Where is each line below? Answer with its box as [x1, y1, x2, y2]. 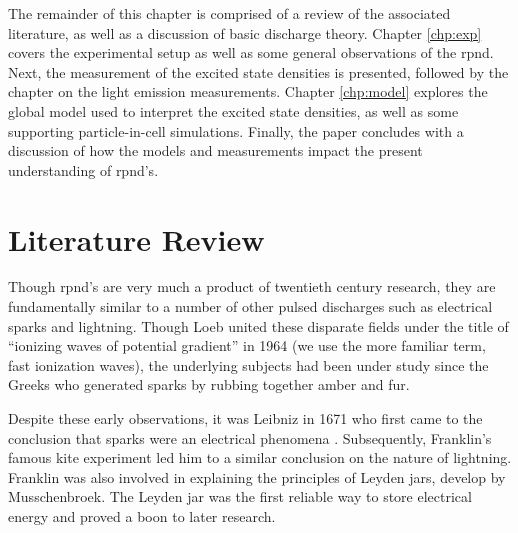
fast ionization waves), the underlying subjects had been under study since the [8, 354, 489, 375]
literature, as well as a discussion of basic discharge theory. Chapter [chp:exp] [8, 22, 482, 43]
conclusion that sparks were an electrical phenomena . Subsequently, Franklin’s [8, 427, 492, 448]
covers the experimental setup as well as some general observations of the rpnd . [8, 42, 494, 63]
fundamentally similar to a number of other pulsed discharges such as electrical [8, 296, 493, 317]
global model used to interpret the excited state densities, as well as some [8, 100, 459, 121]
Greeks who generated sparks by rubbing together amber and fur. [8, 374, 410, 395]
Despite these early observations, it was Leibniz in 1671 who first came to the [8, 408, 483, 429]
